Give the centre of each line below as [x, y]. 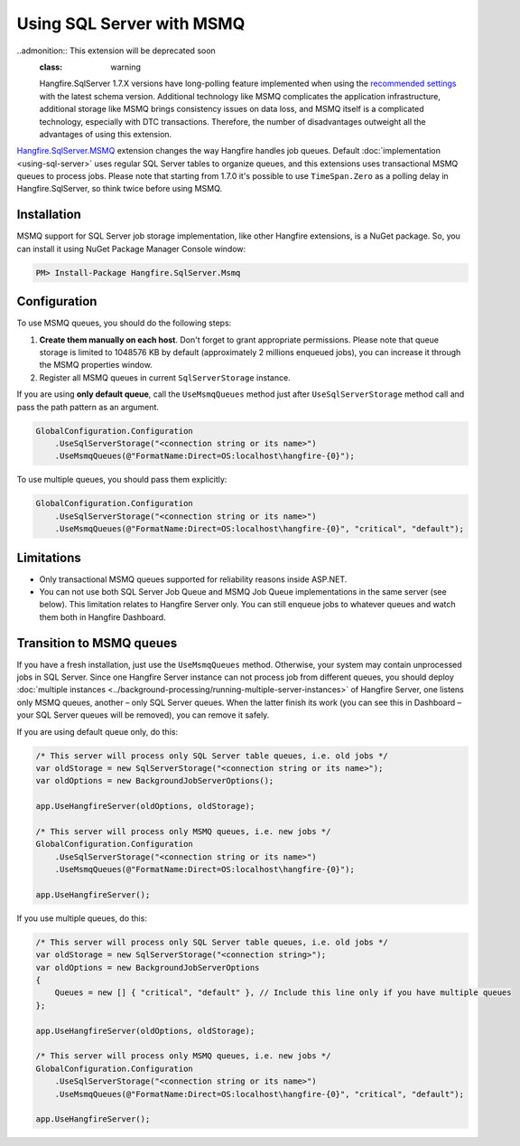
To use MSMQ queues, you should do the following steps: [124, 323]
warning [126, 67]
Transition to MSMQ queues [97, 643]
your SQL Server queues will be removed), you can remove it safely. [143, 715]
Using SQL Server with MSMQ [131, 23]
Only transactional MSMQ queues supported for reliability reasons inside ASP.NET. [193, 579]
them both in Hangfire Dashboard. [102, 617]
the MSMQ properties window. [96, 365]
